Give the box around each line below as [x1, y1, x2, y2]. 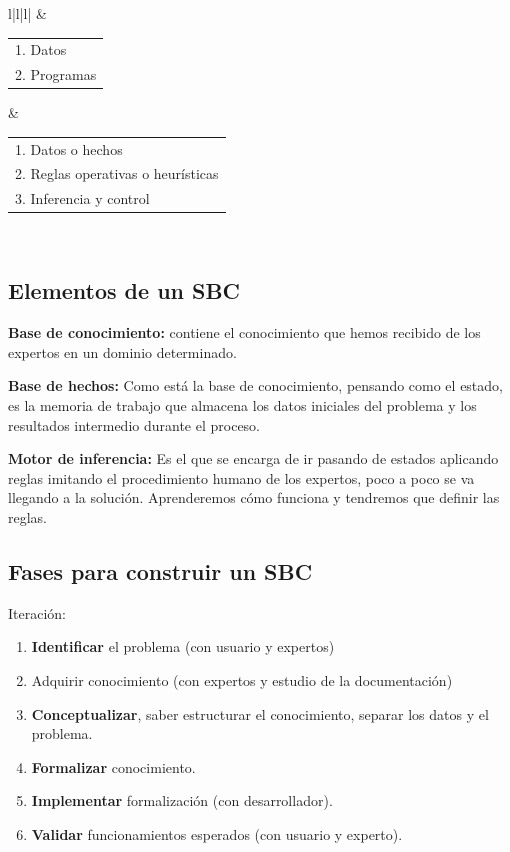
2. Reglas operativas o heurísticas [15, 163, 219, 184]
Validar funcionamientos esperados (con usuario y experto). [31, 823, 403, 844]
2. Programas [15, 64, 97, 85]
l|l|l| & [8, 3, 47, 23]
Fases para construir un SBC [8, 555, 313, 586]
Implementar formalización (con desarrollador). [31, 790, 333, 811]
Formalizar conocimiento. [31, 756, 196, 777]
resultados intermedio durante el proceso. [8, 414, 260, 435]
